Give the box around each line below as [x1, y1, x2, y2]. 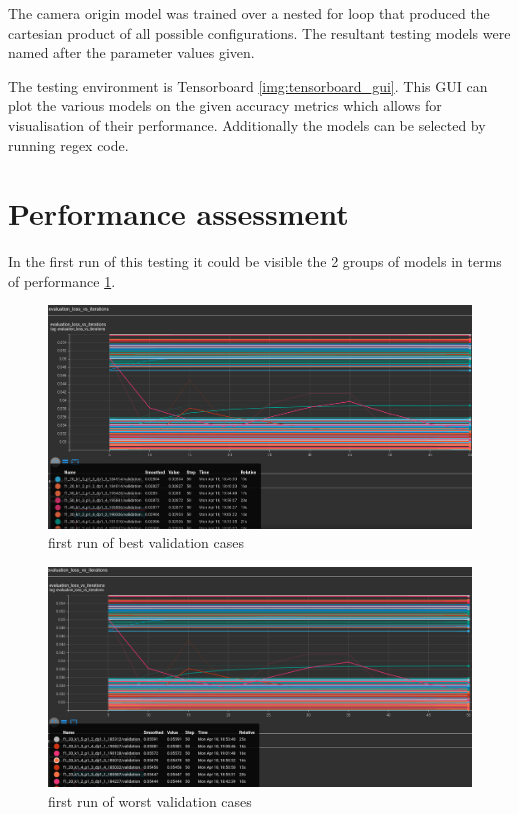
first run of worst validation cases [48, 790, 252, 811]
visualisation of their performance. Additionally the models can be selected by [8, 114, 486, 135]
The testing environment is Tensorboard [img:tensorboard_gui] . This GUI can [8, 75, 488, 96]
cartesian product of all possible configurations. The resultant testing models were [8, 22, 511, 43]
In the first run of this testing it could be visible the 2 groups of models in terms [8, 251, 502, 272]
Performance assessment [8, 193, 349, 234]
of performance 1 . [8, 270, 116, 291]
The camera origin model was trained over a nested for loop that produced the [8, 3, 490, 23]
